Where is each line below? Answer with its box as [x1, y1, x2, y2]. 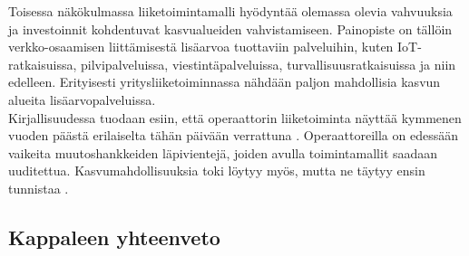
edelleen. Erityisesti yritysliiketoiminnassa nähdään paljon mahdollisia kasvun [8, 72, 441, 91]
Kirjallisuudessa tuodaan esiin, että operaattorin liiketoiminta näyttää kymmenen [8, 108, 462, 127]
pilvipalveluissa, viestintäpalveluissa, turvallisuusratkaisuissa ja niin [80, 54, 456, 73]
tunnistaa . [8, 178, 69, 197]
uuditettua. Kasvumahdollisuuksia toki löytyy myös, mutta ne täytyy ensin [8, 161, 425, 180]
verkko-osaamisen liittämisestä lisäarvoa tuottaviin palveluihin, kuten [8, 37, 394, 56]
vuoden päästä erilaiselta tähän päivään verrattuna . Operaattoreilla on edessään [8, 126, 459, 145]
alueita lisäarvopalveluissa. [8, 90, 156, 109]
